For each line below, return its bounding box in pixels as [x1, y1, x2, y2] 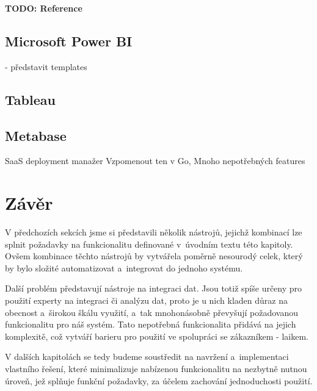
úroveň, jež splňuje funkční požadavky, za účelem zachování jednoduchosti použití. [5, 374, 313, 387]
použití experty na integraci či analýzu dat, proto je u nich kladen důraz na [5, 294, 288, 307]
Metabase [5, 126, 67, 145]
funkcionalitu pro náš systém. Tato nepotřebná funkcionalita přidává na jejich [5, 318, 296, 331]
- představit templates [5, 60, 87, 73]
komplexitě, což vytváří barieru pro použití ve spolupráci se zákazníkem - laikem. [5, 329, 308, 342]
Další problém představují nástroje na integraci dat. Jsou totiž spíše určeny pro [5, 282, 302, 295]
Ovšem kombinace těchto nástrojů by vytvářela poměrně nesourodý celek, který [5, 249, 303, 262]
